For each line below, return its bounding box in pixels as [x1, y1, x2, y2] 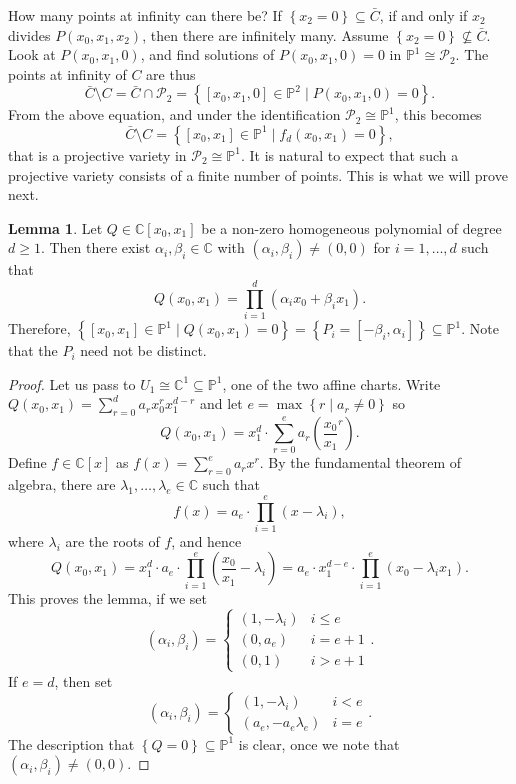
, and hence [171, 530, 242, 551]
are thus [146, 63, 196, 84]
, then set [54, 670, 113, 691]
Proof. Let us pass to [8, 373, 136, 394]
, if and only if [379, 5, 468, 25]
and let [199, 393, 243, 414]
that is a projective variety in [8, 144, 187, 165]
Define [8, 452, 47, 473]
